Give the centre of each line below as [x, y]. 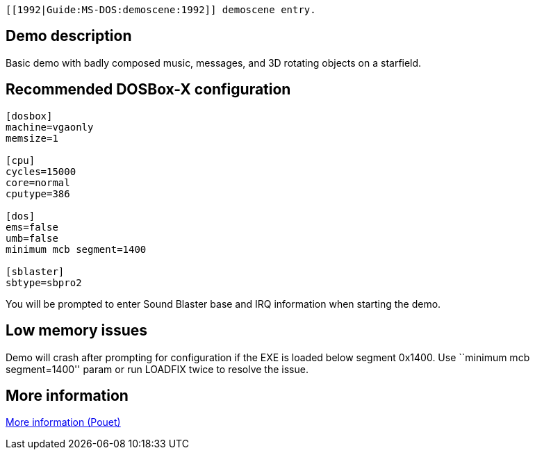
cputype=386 [38, 193]
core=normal [38, 182]
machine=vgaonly [50, 127]
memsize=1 [32, 138]
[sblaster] [35, 271]
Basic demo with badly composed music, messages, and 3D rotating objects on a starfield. [214, 63]
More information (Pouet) [63, 422]
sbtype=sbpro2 [44, 282]
